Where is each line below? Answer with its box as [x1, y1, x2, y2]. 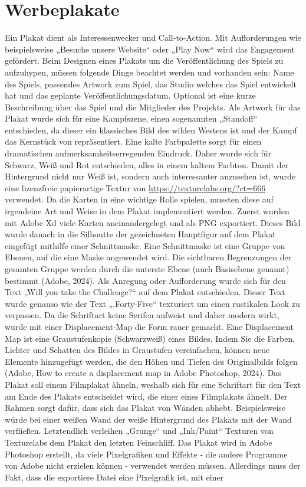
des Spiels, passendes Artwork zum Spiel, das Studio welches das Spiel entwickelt [5, 77, 297, 90]
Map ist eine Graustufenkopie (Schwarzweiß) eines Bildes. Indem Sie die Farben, [5, 332, 295, 344]
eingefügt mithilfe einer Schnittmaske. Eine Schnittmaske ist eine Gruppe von [5, 239, 285, 251]
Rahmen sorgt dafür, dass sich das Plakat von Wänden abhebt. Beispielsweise [5, 401, 286, 414]
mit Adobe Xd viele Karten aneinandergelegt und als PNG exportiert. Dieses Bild [5, 216, 301, 228]
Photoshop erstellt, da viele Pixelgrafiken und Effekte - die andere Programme [5, 447, 288, 460]
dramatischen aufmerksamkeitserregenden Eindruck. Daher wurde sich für [5, 147, 272, 159]
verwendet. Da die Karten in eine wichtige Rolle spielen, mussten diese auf [5, 193, 274, 205]
